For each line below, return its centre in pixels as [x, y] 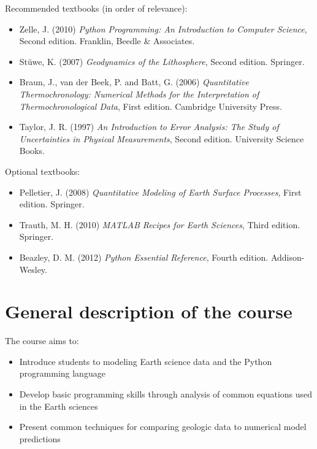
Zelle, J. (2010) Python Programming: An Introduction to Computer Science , [163, 29]
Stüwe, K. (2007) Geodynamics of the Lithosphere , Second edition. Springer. [162, 61]
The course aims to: [42, 341]
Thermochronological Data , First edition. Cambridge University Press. [151, 106]
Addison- [288, 257]
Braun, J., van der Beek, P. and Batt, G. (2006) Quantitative [134, 82]
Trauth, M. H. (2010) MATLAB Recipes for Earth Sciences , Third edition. [160, 224]
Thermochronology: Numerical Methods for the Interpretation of [139, 94]
